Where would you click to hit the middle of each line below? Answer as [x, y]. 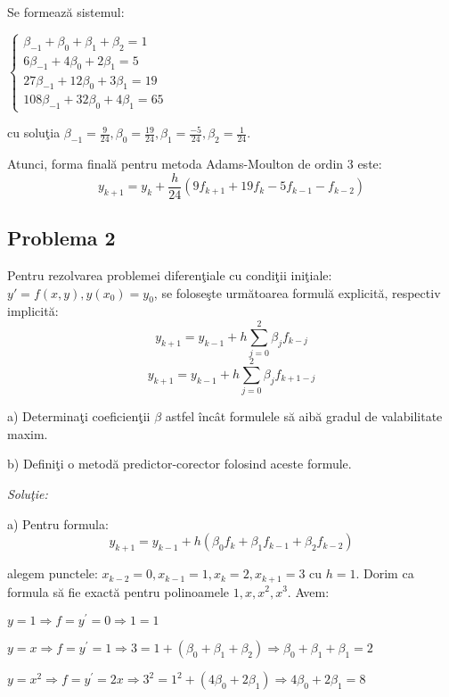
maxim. [28, 433]
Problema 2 [61, 238]
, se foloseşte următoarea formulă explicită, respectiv [297, 292]
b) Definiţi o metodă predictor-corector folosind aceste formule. [180, 464]
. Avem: [308, 591]
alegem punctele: [53, 573]
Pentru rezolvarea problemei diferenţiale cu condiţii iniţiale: [170, 275]
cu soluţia [34, 133]
